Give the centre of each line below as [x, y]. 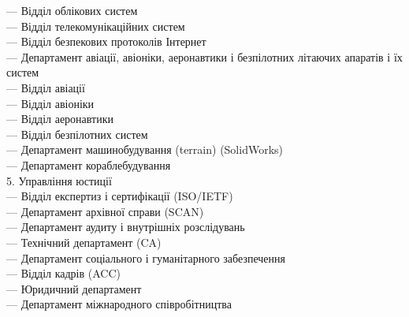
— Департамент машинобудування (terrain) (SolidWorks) [145, 149]
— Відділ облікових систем [72, 10]
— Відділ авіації [46, 87]
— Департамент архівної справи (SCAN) [105, 211]
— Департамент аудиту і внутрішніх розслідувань [126, 227]
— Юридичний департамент [74, 288]
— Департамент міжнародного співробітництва [119, 304]
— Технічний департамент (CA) [84, 242]
